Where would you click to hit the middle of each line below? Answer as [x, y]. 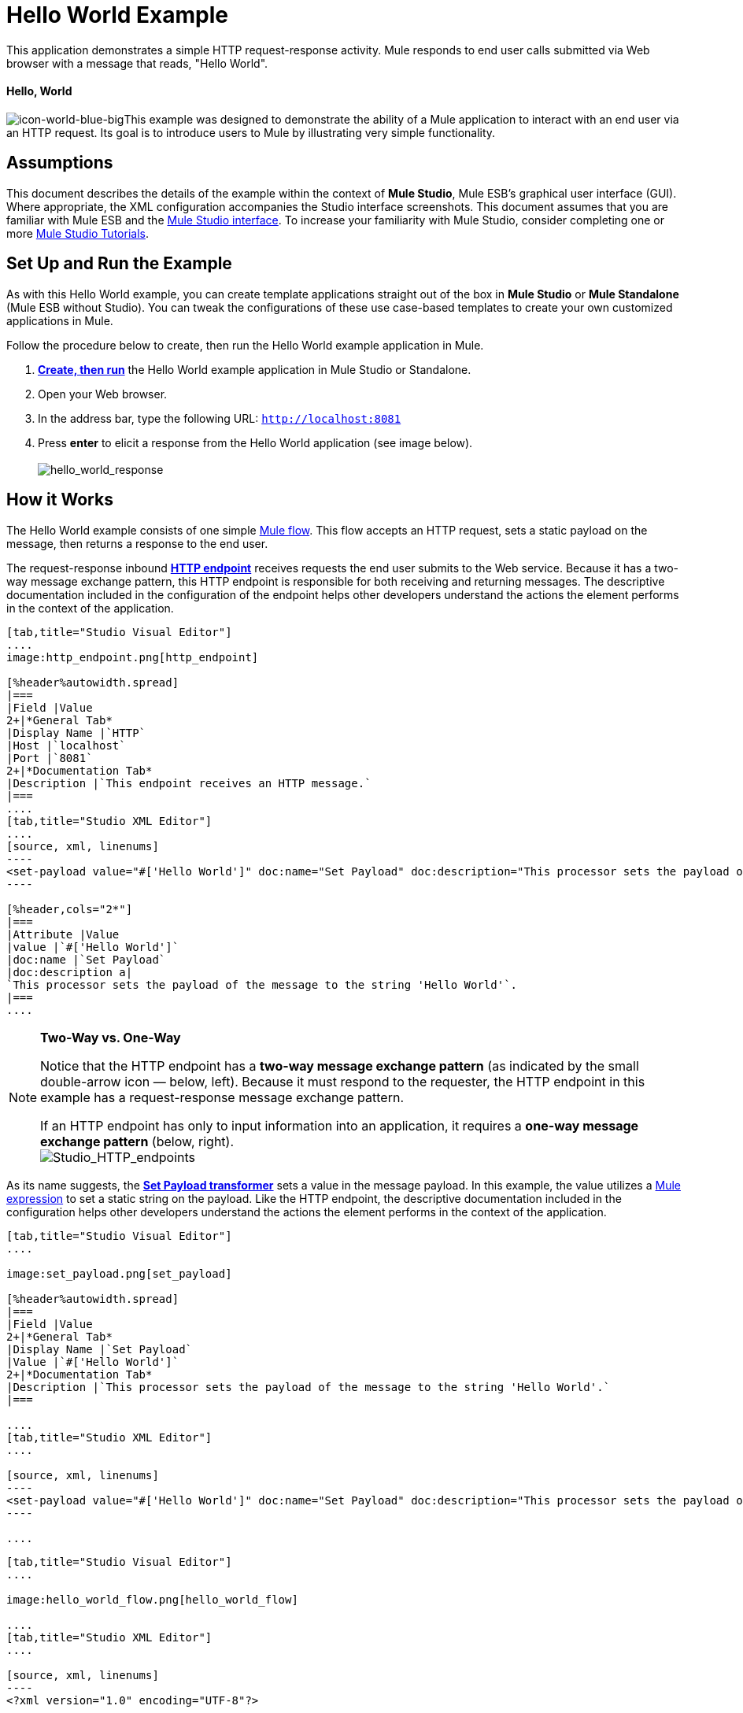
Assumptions [60, 163]
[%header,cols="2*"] [70, 909]
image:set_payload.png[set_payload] [119, 1273]
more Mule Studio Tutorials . [78, 233]
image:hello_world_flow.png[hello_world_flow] [152, 1599]
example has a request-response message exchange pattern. [222, 1097]
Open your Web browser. [103, 394]
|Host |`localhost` [66, 745]
